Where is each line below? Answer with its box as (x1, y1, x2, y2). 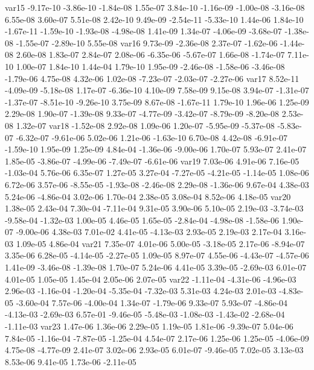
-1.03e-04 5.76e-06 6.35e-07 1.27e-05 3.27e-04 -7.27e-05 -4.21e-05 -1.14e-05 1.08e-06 (5, 166, 309, 179)
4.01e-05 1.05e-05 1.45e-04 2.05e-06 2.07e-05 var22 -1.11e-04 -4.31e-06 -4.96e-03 (5, 272, 296, 285)
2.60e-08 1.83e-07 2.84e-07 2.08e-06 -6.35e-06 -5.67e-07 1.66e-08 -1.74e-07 (16, 48, 285, 61)
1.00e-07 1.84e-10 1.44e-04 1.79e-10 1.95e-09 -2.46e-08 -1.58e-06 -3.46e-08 (16, 60, 285, 72)
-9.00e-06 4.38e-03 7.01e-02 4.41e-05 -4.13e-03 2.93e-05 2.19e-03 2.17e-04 (16, 225, 282, 238)
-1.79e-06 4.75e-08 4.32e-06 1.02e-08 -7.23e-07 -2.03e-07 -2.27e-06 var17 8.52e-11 (5, 72, 300, 84)
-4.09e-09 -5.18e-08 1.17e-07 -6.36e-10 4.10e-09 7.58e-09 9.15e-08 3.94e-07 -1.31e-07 (5, 84, 309, 96)
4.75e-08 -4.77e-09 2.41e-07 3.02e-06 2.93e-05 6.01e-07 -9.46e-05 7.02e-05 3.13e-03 (5, 343, 304, 356)
